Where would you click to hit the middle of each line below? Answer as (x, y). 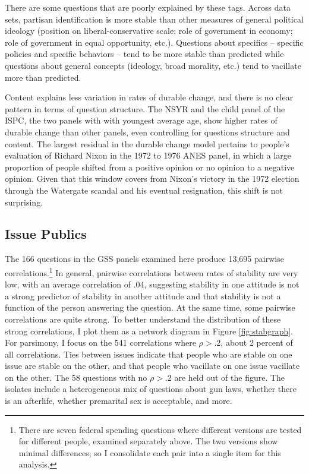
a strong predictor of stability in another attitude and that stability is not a (143, 296)
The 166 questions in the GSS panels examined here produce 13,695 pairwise (144, 259)
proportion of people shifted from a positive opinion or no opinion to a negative (150, 167)
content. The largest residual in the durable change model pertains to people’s (147, 143)
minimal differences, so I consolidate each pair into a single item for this (150, 452)
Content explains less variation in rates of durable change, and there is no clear (149, 97)
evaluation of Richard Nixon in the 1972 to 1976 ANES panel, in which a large (148, 155)
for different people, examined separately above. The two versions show (148, 441)
